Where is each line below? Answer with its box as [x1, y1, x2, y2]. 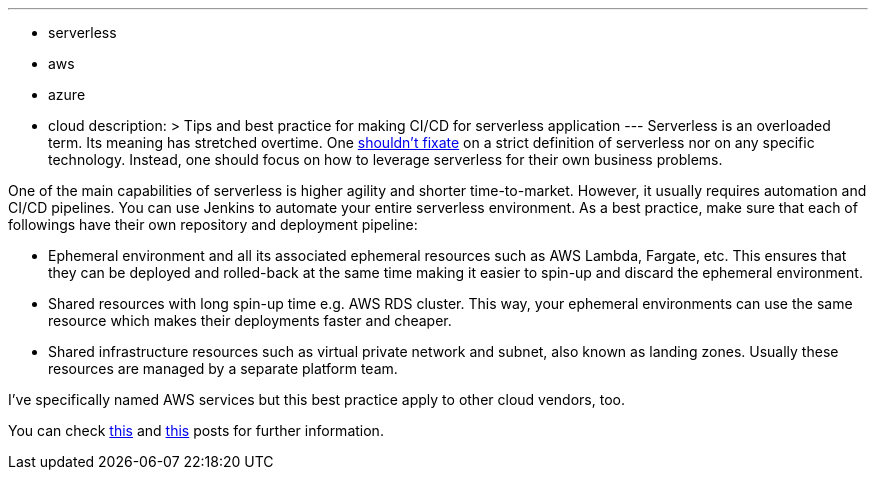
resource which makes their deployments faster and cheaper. [48, 312, 452, 329]
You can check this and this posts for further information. [8, 422, 384, 439]
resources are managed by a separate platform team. [48, 360, 398, 377]
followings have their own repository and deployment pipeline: [8, 216, 418, 233]
